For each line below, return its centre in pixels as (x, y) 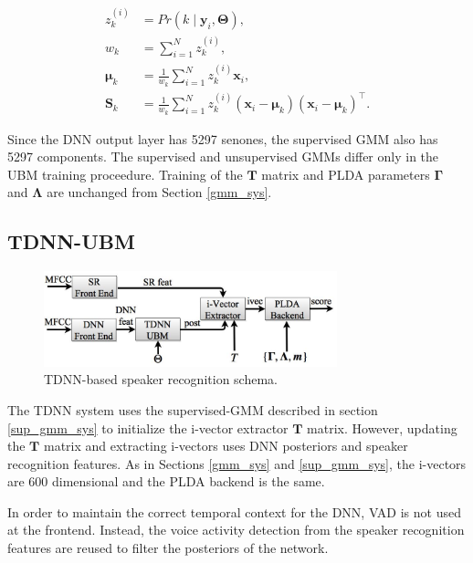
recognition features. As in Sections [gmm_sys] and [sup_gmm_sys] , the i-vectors (237, 463)
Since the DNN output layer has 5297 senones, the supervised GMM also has (223, 138)
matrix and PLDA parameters (346, 174)
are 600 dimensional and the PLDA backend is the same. (166, 481)
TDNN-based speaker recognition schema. (161, 379)
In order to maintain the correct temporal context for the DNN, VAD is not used (234, 511)
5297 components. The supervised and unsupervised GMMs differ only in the (223, 156)
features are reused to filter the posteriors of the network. (168, 548)
